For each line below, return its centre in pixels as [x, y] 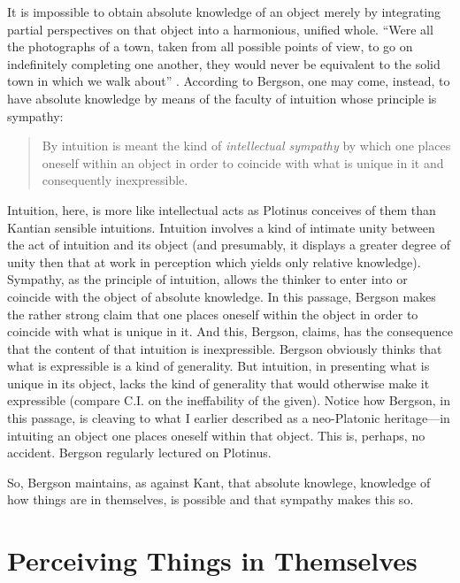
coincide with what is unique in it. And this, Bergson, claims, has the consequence [230, 331]
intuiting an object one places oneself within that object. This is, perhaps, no [216, 435]
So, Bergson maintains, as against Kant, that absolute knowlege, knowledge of [219, 482]
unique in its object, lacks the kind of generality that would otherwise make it [218, 383]
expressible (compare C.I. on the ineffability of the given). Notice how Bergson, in [229, 400]
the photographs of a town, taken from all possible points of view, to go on [210, 46]
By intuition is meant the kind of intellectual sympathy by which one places [246, 146]
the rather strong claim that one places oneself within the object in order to [213, 314]
